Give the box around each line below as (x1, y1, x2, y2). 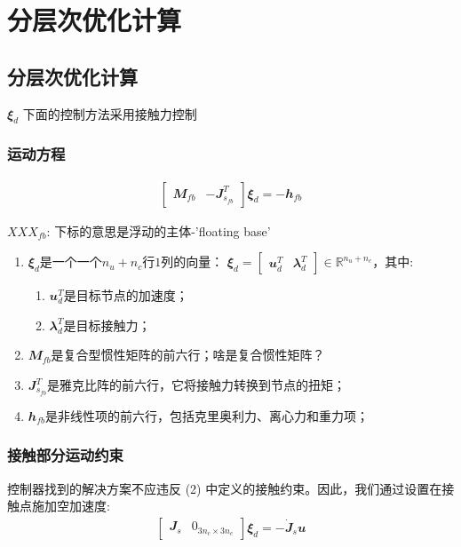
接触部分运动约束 (7, 444, 123, 466)
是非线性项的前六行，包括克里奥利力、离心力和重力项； (44, 406, 369, 424)
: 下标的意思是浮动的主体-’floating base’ (46, 221, 271, 240)
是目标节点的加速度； (63, 286, 188, 305)
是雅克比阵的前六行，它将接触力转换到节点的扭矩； (47, 376, 346, 393)
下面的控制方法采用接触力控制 (22, 104, 197, 123)
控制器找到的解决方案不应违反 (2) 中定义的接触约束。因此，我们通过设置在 (7, 479, 442, 497)
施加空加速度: (31, 496, 110, 515)
